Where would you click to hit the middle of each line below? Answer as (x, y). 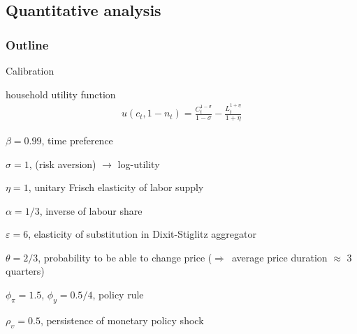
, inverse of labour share (91, 210)
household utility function (61, 94)
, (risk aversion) (63, 164)
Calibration (30, 70)
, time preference (77, 140)
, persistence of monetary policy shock (122, 320)
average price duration (279, 257)
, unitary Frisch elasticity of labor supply (116, 187)
